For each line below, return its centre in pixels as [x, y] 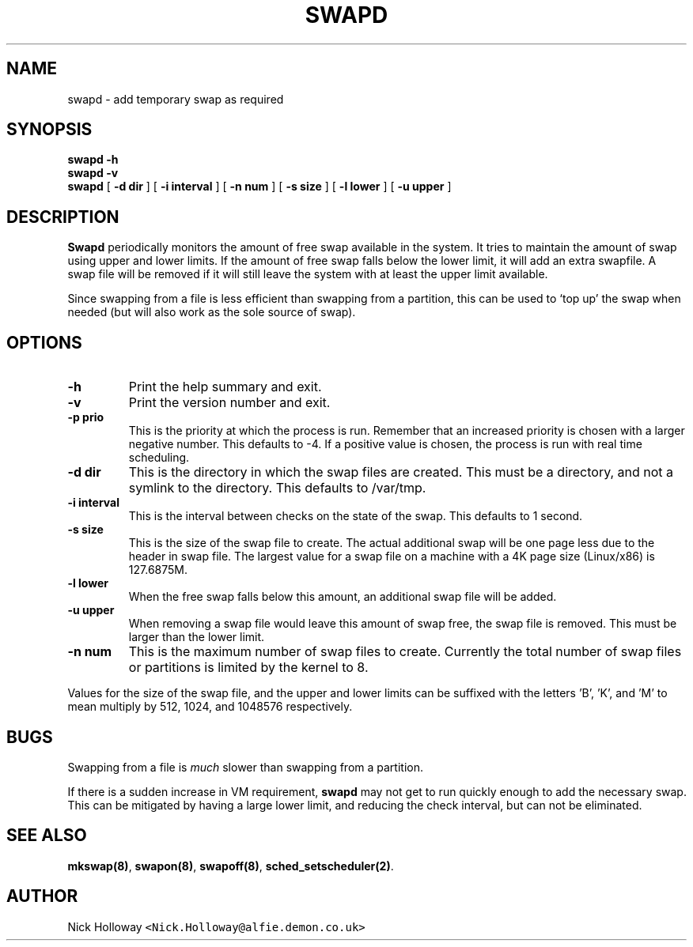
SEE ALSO [47, 836]
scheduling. [159, 458]
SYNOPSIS [49, 130]
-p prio [86, 417]
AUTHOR [42, 896]
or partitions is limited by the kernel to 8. [248, 668]
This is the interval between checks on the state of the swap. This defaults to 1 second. [356, 516]
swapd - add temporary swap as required [176, 99]
